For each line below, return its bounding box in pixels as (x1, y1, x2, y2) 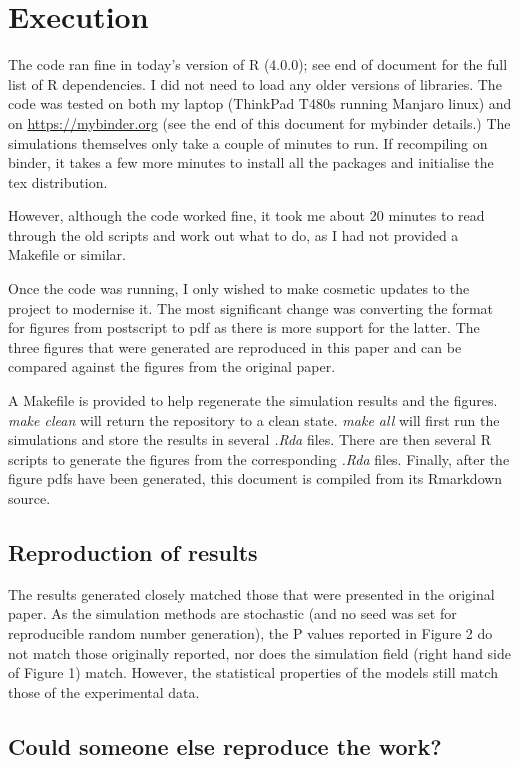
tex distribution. (8, 171, 108, 192)
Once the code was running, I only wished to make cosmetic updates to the (8, 278, 470, 299)
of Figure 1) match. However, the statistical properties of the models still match (8, 662, 498, 683)
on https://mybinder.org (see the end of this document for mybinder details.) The (8, 112, 511, 133)
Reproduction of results (8, 536, 258, 567)
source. (8, 488, 51, 508)
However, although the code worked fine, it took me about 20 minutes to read (8, 205, 485, 226)
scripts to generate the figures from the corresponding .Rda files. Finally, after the (8, 448, 510, 469)
